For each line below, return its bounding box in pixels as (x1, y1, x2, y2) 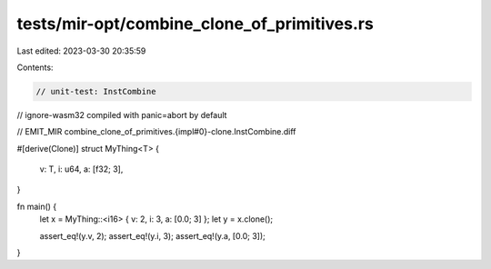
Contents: (16, 62, 54, 73)
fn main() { (16, 201, 57, 212)
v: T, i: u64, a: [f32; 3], (39, 164, 124, 174)
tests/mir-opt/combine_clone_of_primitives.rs (16, 14, 375, 34)
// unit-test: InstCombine (35, 86, 156, 96)
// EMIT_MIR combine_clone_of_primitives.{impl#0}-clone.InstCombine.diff (16, 126, 296, 137)
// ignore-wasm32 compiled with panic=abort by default (16, 109, 227, 120)
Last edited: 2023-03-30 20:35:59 (16, 45, 146, 56)
